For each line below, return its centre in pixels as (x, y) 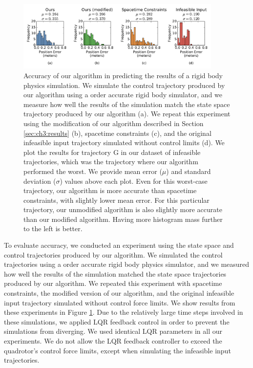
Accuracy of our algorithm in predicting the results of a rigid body (123, 75)
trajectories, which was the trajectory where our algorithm (111, 162)
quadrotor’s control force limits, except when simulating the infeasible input (117, 350)
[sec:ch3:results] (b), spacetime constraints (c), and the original (117, 133)
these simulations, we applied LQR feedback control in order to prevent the (117, 321)
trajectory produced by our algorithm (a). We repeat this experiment (127, 114)
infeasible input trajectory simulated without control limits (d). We (124, 142)
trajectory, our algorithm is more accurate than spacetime (110, 190)
